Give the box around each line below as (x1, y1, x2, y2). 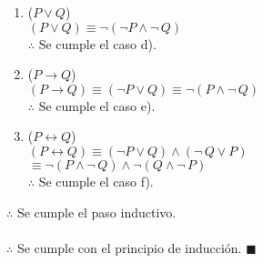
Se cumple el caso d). (38, 34, 157, 53)
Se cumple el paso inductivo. (16, 202, 177, 221)
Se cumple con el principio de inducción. (16, 238, 242, 257)
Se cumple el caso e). (38, 96, 156, 115)
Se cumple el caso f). (38, 171, 154, 190)
